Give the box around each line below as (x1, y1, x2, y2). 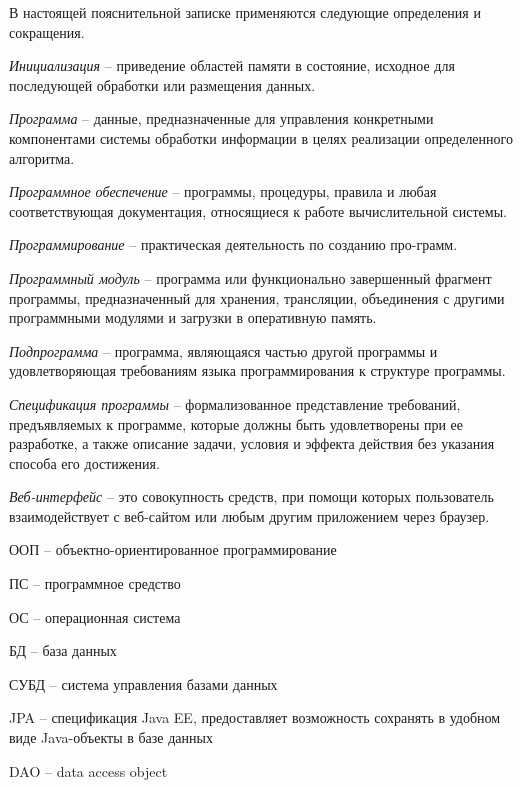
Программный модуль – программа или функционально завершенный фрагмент (9, 267, 492, 288)
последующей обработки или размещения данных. (9, 74, 316, 95)
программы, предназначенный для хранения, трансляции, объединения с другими (9, 287, 505, 308)
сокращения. (9, 21, 85, 42)
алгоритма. (9, 147, 75, 168)
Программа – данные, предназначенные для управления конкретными (9, 108, 434, 129)
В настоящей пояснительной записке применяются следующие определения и (9, 2, 481, 22)
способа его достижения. (9, 452, 160, 473)
